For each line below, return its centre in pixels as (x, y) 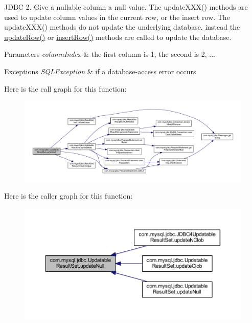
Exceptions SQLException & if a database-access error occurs (100, 71)
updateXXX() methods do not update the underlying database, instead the (122, 27)
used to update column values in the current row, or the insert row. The (117, 17)
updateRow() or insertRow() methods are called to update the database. (118, 37)
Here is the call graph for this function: (65, 88)
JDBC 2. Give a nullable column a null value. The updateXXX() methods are (126, 7)
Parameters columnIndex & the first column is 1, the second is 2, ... (110, 54)
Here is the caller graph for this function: (68, 196)
